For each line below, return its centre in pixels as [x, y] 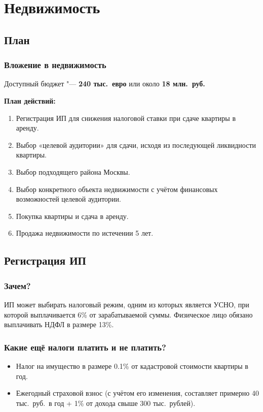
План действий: [30, 100]
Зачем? [17, 285]
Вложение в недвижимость [55, 65]
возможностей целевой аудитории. [68, 199]
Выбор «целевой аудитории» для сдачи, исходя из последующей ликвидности [136, 145]
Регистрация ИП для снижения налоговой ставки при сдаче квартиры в [126, 118]
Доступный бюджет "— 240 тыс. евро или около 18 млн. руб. [105, 84]
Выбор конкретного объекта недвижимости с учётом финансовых [117, 189]
